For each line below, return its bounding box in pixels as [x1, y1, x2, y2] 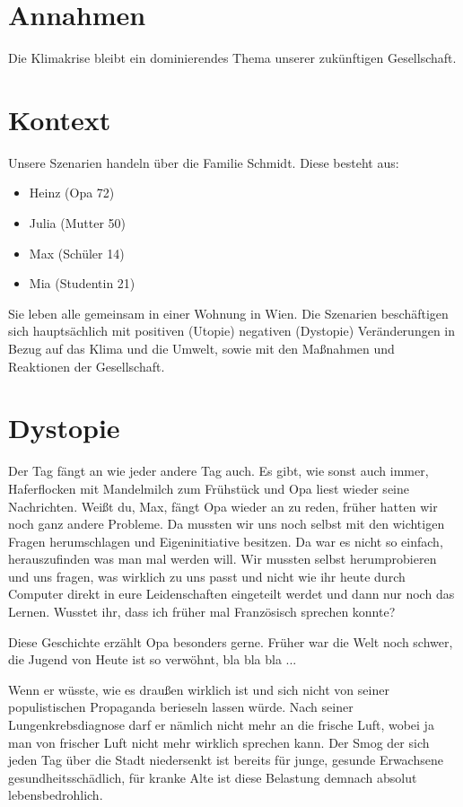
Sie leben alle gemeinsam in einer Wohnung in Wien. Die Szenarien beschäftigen [8, 303, 449, 322]
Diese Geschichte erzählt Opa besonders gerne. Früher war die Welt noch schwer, [8, 632, 453, 651]
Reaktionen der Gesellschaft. [8, 356, 165, 375]
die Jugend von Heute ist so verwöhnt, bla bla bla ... [8, 650, 297, 669]
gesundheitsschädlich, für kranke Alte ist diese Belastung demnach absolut [8, 768, 417, 786]
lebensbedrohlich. [8, 785, 103, 804]
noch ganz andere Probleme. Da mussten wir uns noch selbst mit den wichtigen [8, 514, 445, 533]
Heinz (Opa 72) [29, 183, 115, 202]
